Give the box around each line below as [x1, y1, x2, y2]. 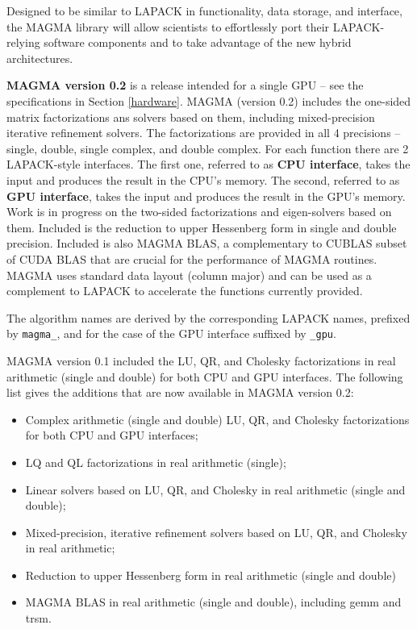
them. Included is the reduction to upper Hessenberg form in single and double [6, 219, 397, 235]
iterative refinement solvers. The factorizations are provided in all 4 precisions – [6, 124, 401, 141]
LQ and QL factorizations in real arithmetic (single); [25, 453, 286, 470]
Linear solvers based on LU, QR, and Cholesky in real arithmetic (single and [25, 481, 406, 498]
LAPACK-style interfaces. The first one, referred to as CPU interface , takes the [6, 156, 411, 173]
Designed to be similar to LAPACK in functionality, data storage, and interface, [6, 2, 402, 19]
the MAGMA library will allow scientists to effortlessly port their [6, 18, 330, 35]
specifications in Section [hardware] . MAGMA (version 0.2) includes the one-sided [6, 92, 411, 109]
